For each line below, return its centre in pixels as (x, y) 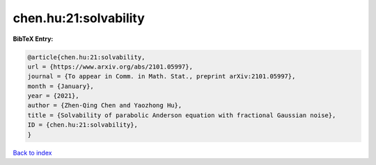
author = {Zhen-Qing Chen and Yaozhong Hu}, (105, 105)
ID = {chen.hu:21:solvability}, (83, 125)
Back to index (32, 153)
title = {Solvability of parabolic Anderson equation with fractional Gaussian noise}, (182, 115)
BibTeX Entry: (33, 39)
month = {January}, (61, 86)
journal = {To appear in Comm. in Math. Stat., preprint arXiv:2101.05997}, (162, 77)
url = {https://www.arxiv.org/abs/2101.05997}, (110, 67)
